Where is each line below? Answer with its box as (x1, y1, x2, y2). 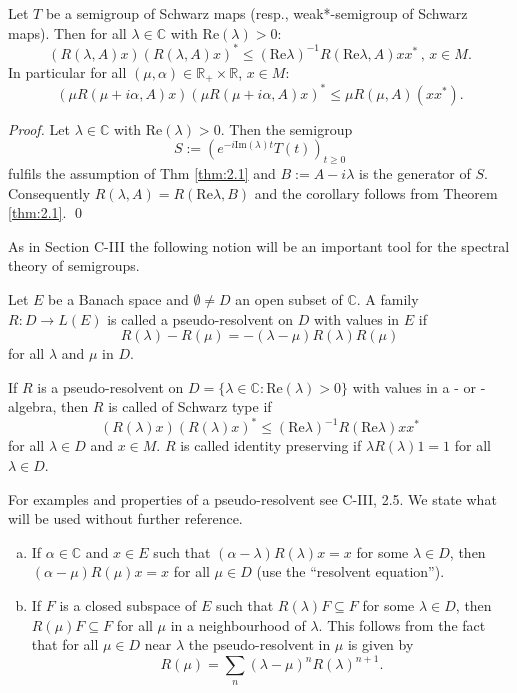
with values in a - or (352, 376, 477, 397)
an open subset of (235, 289, 343, 309)
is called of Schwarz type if (108, 396, 272, 417)
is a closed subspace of (59, 595, 197, 616)
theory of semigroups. (8, 255, 140, 276)
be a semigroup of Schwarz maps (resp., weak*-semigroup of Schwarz (45, 3, 468, 23)
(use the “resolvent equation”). (256, 561, 445, 582)
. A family (356, 289, 419, 309)
